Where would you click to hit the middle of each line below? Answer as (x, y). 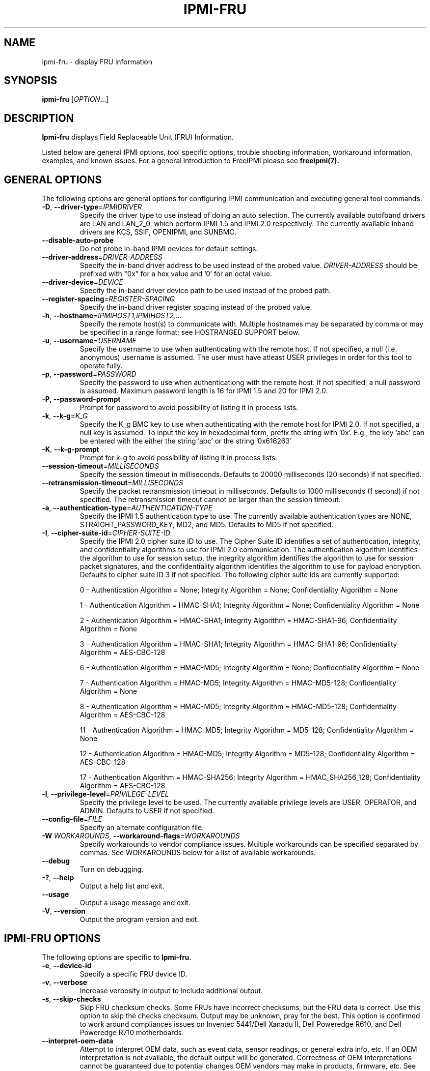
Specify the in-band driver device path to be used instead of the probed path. (205, 291)
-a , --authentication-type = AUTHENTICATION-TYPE (127, 508)
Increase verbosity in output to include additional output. (171, 990)
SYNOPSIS (31, 81)
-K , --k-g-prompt (70, 449)
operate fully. (101, 366)
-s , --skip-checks (71, 999)
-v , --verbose (65, 982)
